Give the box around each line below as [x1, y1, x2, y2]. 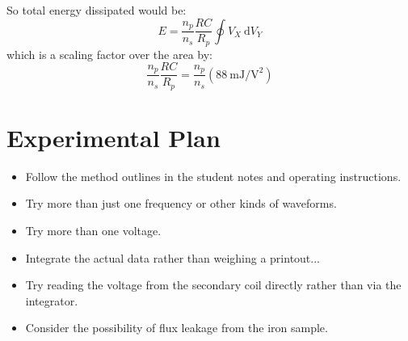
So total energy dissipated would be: [6, 2, 187, 18]
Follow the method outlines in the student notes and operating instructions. [25, 167, 402, 184]
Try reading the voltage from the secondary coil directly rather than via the [25, 276, 402, 293]
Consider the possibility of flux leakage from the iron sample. [25, 319, 328, 336]
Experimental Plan [6, 120, 221, 154]
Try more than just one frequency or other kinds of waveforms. [25, 195, 337, 212]
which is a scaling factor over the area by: [6, 45, 212, 62]
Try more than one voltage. [25, 222, 162, 239]
